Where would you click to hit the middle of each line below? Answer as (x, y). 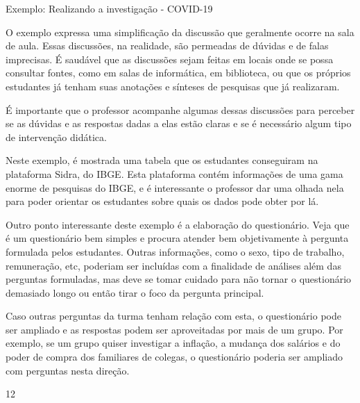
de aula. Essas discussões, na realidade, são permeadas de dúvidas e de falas (167, 46)
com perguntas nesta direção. (68, 370)
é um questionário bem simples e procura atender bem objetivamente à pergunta (177, 238)
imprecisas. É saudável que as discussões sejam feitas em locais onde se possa (170, 59)
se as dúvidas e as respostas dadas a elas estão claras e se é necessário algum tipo (179, 123)
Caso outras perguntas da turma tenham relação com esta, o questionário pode (173, 316)
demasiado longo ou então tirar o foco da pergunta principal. (135, 292)
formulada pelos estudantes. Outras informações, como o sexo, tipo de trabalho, (175, 251)
